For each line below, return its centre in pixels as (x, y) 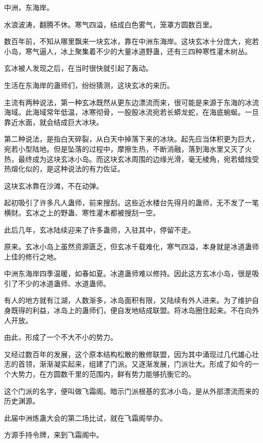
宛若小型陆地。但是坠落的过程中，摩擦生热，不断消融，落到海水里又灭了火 (128, 148)
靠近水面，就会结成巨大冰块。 (54, 122)
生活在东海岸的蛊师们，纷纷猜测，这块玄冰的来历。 (89, 85)
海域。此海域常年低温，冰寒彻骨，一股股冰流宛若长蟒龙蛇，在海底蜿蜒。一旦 (131, 112)
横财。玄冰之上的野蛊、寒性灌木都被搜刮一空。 (82, 212)
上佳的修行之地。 (32, 256)
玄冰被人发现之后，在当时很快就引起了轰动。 (78, 68)
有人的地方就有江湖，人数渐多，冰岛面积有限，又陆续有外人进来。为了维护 (128, 300)
